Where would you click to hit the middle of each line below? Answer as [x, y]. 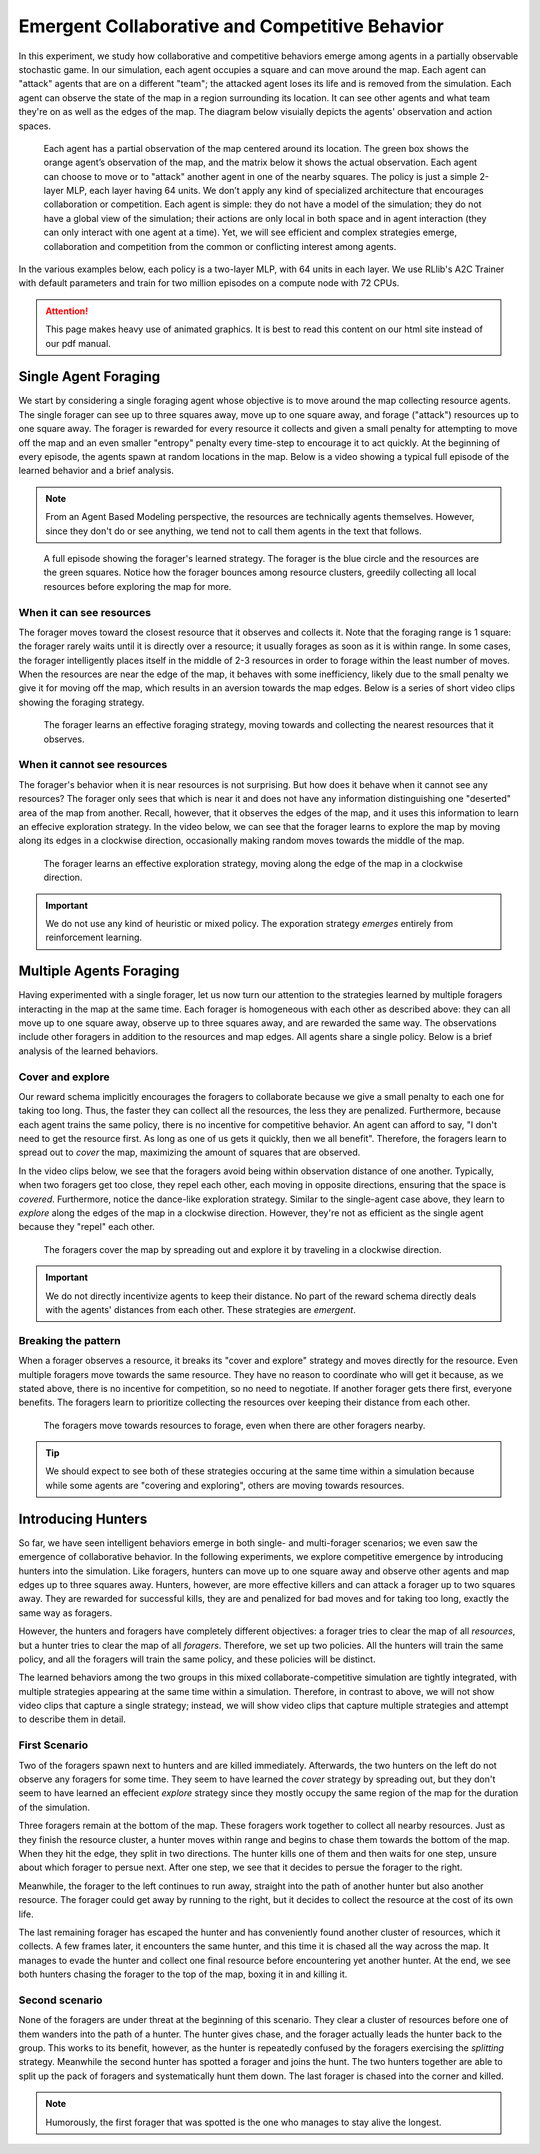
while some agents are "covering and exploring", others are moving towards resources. [225, 1485]
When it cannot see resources [93, 765]
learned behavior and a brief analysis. [96, 471]
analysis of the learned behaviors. [88, 1051]
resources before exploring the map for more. [137, 586]
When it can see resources [85, 612]
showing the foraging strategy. [81, 702]
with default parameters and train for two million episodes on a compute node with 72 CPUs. [209, 283]
